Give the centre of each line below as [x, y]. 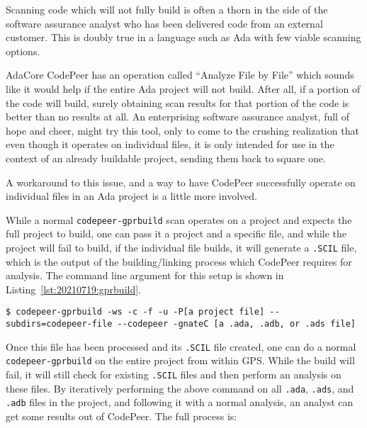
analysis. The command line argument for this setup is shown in [145, 275]
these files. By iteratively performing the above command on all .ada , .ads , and [180, 388]
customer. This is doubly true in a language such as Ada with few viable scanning [183, 37]
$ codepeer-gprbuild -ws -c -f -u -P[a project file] [135, 312]
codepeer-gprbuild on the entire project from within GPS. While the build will [180, 360]
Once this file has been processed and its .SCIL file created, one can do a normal [181, 346]
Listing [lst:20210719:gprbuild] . [74, 289]
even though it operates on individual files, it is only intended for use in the [170, 144]
